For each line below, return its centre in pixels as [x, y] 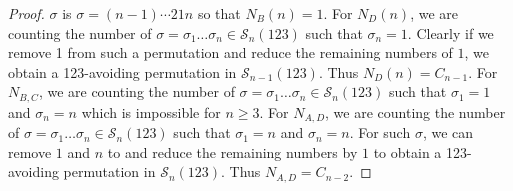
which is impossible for [151, 111]
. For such [380, 132]
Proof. [26, 13]
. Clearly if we [450, 32]
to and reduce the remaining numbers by [232, 151]
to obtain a [407, 151]
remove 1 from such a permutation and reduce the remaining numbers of [230, 52]
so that [219, 13]
